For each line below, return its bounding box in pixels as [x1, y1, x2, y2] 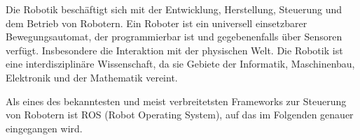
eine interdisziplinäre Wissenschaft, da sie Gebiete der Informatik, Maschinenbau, [6, 56, 355, 71]
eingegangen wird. [6, 120, 83, 135]
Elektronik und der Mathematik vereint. [6, 70, 178, 84]
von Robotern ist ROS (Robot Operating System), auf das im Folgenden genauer [6, 107, 354, 122]
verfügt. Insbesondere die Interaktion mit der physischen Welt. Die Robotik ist [6, 42, 343, 57]
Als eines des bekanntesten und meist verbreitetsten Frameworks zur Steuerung [6, 93, 347, 108]
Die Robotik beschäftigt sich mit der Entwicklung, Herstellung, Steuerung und [6, 2, 342, 16]
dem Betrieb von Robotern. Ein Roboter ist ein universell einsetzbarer [6, 15, 307, 30]
